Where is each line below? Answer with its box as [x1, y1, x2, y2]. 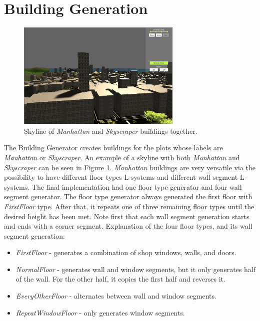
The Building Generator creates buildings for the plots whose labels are [4, 142, 223, 153]
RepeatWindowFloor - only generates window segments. [15, 307, 185, 318]
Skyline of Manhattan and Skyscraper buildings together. [24, 125, 197, 136]
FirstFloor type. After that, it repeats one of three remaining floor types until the [4, 201, 254, 211]
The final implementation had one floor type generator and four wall [31, 181, 242, 192]
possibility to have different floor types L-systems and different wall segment [4, 172, 238, 182]
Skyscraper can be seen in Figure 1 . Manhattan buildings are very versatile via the [4, 162, 255, 172]
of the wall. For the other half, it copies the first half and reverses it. [15, 274, 225, 284]
